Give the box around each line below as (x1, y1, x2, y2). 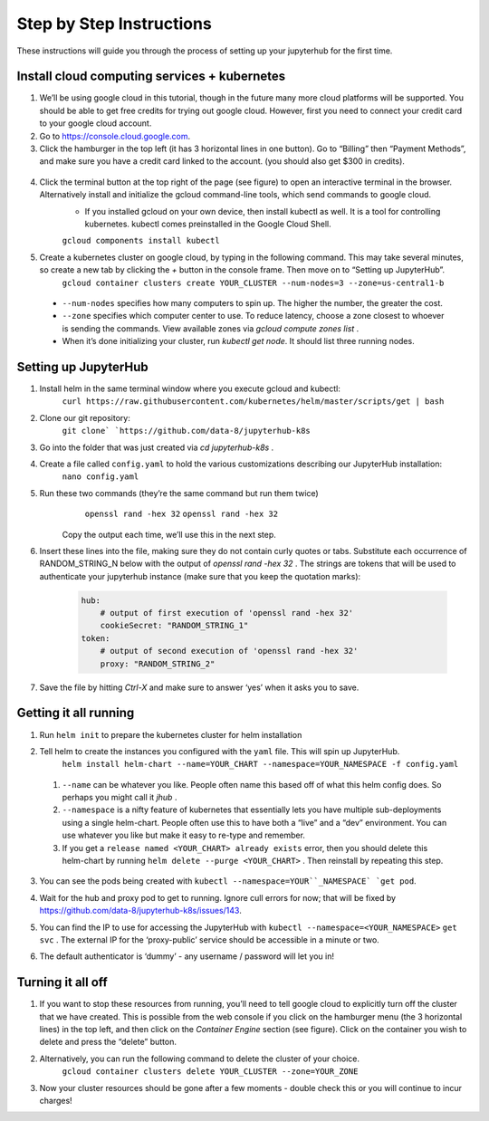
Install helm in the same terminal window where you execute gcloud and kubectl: (39, 383, 341, 394)
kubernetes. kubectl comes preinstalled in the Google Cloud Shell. (84, 218, 332, 229)
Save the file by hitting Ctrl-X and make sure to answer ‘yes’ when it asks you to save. (39, 682, 360, 693)
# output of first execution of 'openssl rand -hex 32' (100, 608, 354, 618)
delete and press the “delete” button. (39, 1037, 177, 1048)
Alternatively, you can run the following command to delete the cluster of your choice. (39, 1053, 360, 1064)
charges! (39, 1096, 72, 1107)
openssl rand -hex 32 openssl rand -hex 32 (84, 509, 279, 520)
